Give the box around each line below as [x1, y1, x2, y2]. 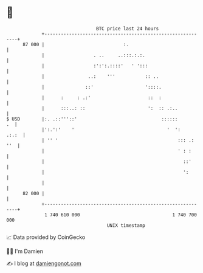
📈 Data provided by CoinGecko [6, 233, 86, 241]
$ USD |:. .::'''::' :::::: [6, 116, 178, 122]
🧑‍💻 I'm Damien [6, 247, 44, 255]
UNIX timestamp [106, 222, 146, 229]
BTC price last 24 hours [96, 26, 159, 32]
